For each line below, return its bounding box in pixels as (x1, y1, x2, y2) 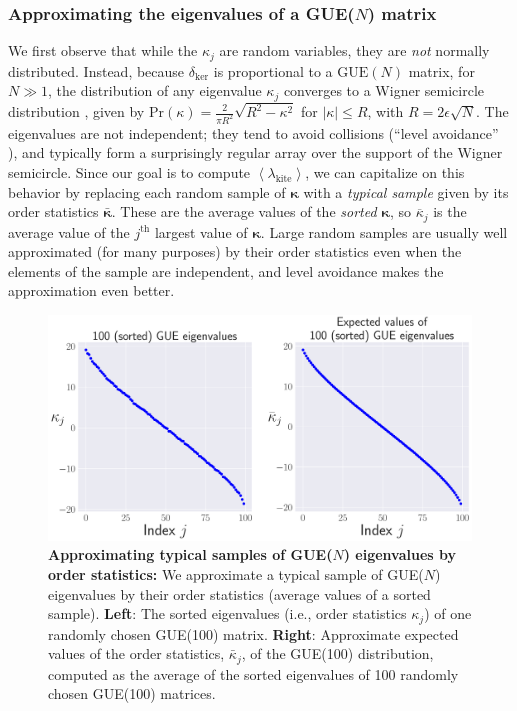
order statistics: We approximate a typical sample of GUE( (48, 563, 424, 584)
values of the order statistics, (48, 643, 225, 664)
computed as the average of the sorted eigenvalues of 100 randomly (48, 663, 459, 684)
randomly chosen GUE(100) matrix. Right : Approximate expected (48, 623, 459, 644)
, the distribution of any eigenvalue (48, 80, 262, 101)
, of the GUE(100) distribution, (241, 643, 434, 664)
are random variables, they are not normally (219, 40, 490, 61)
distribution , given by (8, 101, 145, 121)
